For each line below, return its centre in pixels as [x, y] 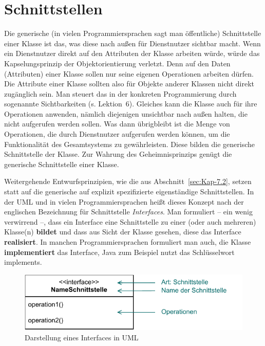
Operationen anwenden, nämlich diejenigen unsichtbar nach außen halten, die [126, 113]
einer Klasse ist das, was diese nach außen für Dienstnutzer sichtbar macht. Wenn [132, 43]
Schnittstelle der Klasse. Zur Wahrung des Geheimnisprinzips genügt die [118, 154]
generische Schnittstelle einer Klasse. [62, 164]
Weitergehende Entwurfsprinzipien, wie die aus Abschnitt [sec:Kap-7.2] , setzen [128, 181]
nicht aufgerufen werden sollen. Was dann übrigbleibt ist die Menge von [117, 124]
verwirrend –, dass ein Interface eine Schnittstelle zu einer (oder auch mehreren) [130, 221]
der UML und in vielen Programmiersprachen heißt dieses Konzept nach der [124, 201]
